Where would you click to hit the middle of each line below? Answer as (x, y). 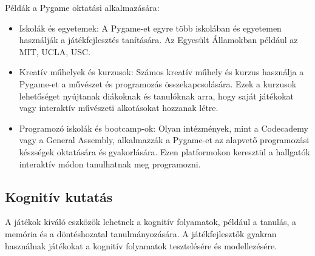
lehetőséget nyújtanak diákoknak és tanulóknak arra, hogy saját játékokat (157, 96)
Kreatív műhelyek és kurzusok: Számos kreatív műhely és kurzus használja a (161, 72)
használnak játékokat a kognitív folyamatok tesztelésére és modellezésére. (141, 245)
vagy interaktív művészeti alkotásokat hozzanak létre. (119, 108)
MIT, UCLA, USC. (55, 51)
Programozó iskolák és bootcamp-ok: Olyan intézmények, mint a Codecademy (164, 128)
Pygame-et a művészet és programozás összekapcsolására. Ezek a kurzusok (158, 83)
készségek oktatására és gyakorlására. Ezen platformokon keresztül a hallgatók (164, 151)
